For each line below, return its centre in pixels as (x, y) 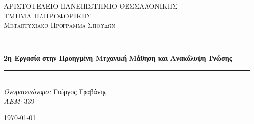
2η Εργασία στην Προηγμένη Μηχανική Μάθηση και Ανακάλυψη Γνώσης (118, 58)
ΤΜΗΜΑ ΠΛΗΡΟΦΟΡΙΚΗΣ (48, 15)
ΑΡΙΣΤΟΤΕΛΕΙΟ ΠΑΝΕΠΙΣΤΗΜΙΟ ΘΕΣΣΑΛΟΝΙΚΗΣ (91, 6)
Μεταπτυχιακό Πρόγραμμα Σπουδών (60, 25)
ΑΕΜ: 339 (19, 101)
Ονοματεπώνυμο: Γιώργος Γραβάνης (55, 91)
